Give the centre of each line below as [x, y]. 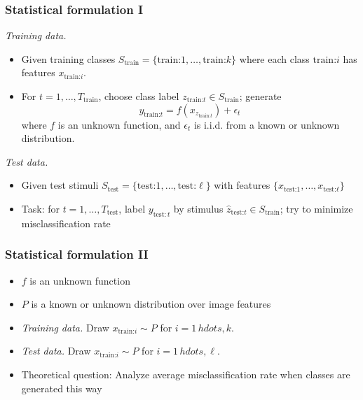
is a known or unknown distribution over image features [151, 304]
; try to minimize [316, 208]
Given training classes [68, 58]
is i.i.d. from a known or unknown [267, 124]
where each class [274, 58]
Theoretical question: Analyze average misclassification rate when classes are [186, 374]
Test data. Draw [56, 351]
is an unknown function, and [119, 124]
